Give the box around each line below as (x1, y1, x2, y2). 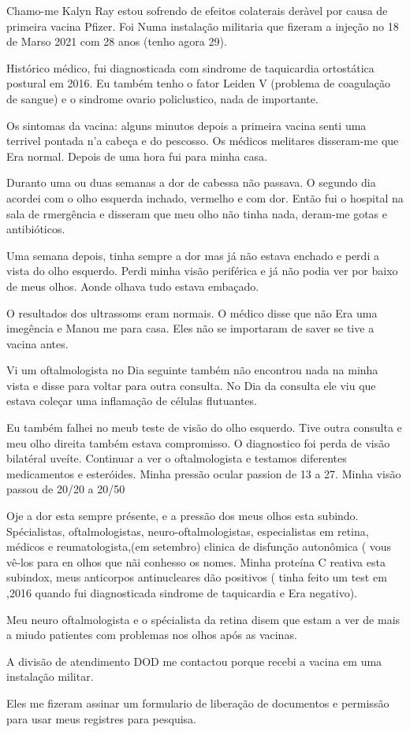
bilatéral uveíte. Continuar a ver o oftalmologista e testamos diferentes (6, 450, 347, 466)
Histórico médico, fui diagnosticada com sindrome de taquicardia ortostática (6, 59, 375, 76)
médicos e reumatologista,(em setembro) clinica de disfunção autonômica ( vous (6, 538, 392, 555)
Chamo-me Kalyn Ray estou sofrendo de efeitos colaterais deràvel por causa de (6, 2, 388, 18)
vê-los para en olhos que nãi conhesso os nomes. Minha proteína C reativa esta (6, 553, 386, 570)
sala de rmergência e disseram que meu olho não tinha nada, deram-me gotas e (6, 205, 388, 221)
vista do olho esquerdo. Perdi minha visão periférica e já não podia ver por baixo (6, 262, 398, 279)
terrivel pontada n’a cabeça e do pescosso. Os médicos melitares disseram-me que (6, 132, 399, 149)
